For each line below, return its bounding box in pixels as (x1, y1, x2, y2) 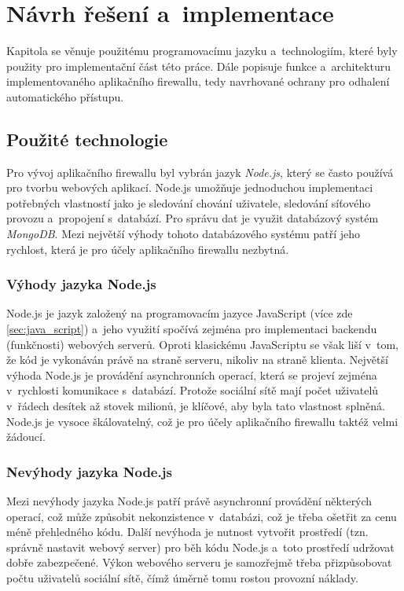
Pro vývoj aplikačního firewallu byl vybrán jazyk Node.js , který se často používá (6, 163, 394, 180)
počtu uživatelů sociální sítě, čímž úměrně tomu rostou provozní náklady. (6, 570, 358, 586)
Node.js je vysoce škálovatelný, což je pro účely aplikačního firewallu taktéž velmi (6, 413, 398, 429)
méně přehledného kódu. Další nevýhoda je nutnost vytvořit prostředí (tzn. (6, 523, 369, 540)
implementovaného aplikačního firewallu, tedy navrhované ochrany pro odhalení (6, 73, 390, 90)
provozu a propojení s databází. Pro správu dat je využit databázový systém (6, 210, 379, 226)
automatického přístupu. (6, 88, 124, 105)
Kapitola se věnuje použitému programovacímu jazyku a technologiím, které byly (6, 42, 398, 59)
